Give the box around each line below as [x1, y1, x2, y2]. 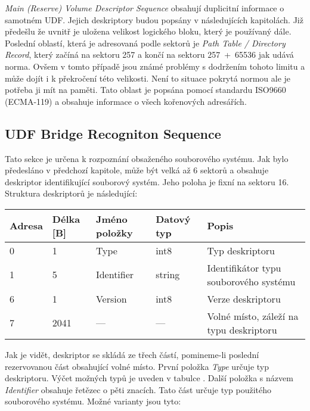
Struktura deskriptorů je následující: [5, 187, 138, 200]
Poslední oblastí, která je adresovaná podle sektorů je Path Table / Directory [5, 36, 286, 49]
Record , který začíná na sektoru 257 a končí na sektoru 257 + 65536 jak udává [5, 48, 294, 61]
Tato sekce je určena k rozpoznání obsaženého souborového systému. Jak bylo [5, 152, 289, 164]
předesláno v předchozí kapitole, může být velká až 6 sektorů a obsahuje [5, 164, 269, 176]
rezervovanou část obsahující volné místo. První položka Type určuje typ [5, 360, 269, 372]
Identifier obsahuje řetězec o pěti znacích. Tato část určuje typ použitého [5, 383, 272, 396]
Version [95, 291, 127, 306]
